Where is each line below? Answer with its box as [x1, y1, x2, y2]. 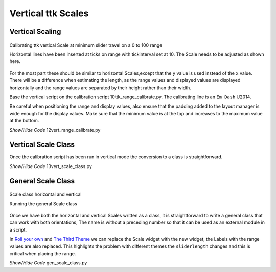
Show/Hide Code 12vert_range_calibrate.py [9, 127, 101, 133]
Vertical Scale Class [9, 140, 75, 149]
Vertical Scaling [9, 27, 61, 36]
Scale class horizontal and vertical [9, 191, 82, 197]
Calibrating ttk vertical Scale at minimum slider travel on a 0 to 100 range [9, 41, 163, 48]
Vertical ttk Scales [9, 8, 89, 19]
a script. [9, 226, 27, 233]
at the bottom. [9, 118, 39, 124]
